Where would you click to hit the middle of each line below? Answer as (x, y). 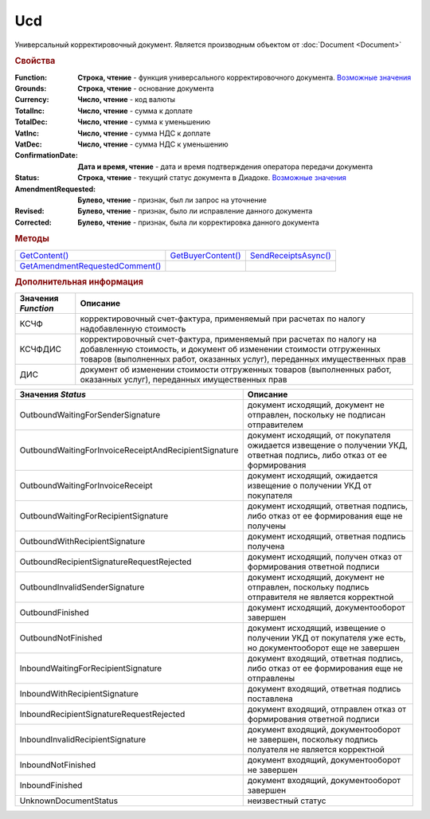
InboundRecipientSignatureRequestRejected (102, 715)
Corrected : (33, 222)
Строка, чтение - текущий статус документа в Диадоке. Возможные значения (212, 178)
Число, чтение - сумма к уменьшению (144, 122)
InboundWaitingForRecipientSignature (91, 668)
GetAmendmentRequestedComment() (90, 265)
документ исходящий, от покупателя (319, 436)
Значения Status (53, 394)
